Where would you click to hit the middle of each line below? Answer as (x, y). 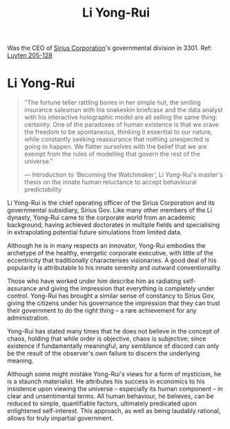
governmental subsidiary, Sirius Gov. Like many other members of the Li (110, 210)
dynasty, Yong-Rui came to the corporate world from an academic (101, 218)
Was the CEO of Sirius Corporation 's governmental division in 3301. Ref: (110, 48)
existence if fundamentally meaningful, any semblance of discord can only (113, 346)
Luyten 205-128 (30, 55)
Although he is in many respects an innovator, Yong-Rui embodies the (106, 246)
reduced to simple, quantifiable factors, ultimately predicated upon (102, 403)
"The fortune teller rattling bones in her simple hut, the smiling (113, 102)
